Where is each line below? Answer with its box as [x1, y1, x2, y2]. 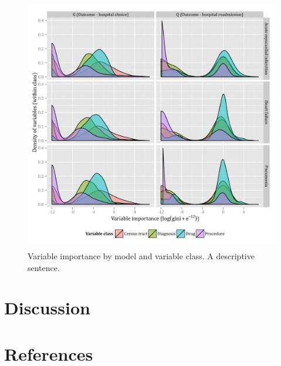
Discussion [4, 296, 90, 320]
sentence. [28, 261, 60, 273]
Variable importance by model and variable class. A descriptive [28, 250, 255, 262]
